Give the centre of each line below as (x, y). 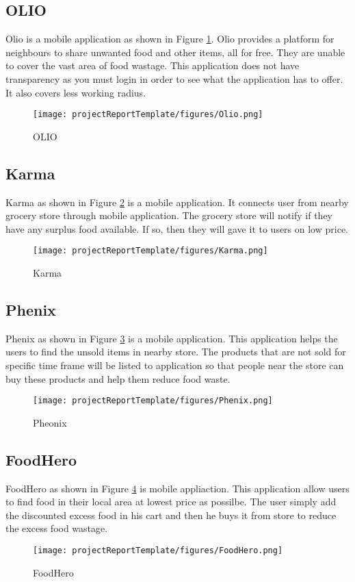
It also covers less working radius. (76, 92)
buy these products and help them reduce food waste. (118, 378)
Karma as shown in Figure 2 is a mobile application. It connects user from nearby (177, 202)
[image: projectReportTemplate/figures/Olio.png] (148, 115)
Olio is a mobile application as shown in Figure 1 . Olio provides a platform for (170, 39)
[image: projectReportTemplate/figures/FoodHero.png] (158, 551)
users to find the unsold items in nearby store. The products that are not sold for (176, 352)
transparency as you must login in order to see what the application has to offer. (174, 78)
